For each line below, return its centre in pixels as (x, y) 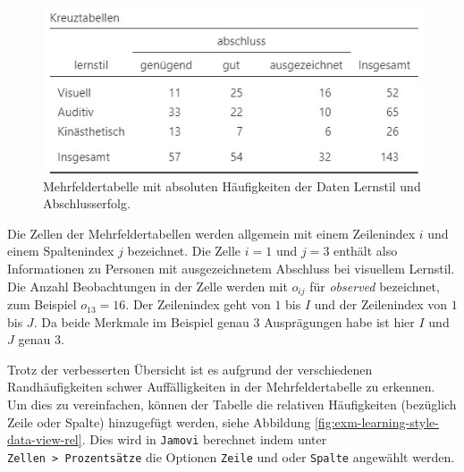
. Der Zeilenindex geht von (198, 304)
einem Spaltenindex (61, 251)
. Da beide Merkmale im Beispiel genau (141, 321)
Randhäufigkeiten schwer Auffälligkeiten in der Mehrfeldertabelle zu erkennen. (221, 387)
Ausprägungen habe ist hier (339, 321)
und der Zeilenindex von (381, 304)
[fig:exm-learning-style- (376, 421)
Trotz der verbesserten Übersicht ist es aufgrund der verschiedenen (190, 369)
